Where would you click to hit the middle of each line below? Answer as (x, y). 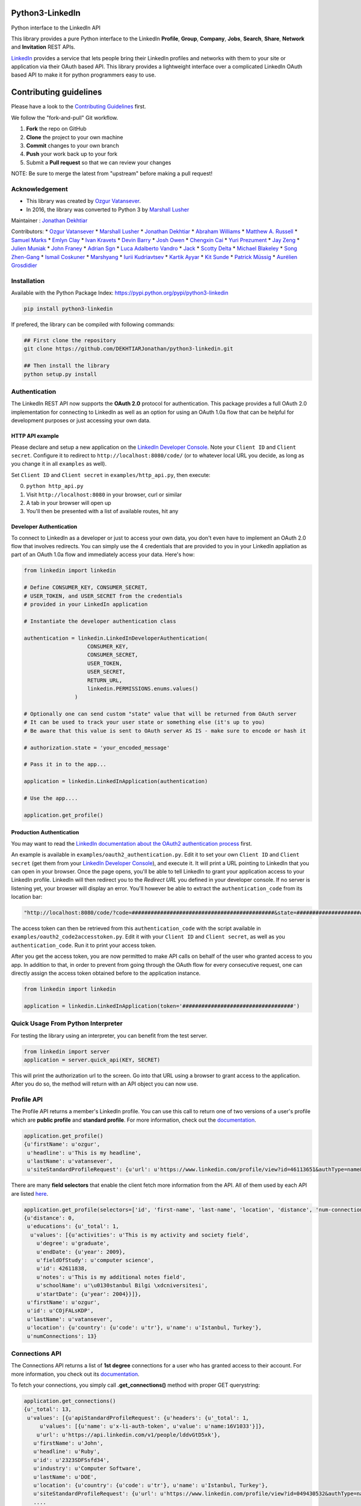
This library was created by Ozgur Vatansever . (84, 201)
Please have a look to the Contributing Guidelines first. (79, 107)
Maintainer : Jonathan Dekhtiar (49, 220)
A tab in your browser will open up (69, 502)
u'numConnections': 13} (62, 1336)
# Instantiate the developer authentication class (100, 621)
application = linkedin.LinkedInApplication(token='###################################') (162, 1006)
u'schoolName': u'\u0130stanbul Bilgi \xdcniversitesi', (122, 1286)
